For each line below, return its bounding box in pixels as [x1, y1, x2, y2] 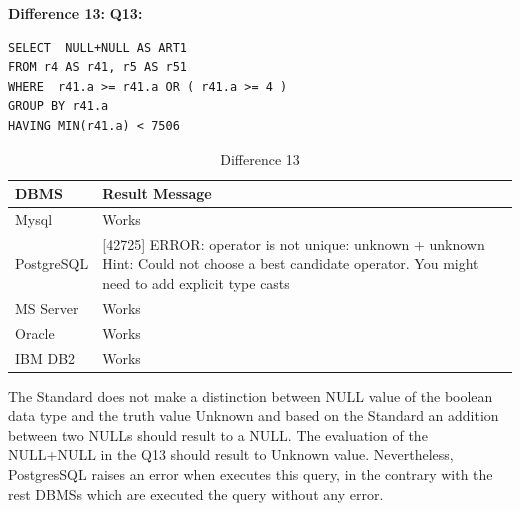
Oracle [15, 322, 55, 343]
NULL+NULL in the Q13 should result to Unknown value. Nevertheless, [8, 444, 454, 465]
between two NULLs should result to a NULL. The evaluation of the [8, 424, 428, 445]
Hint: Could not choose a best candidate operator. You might [102, 253, 479, 274]
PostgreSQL [15, 253, 89, 274]
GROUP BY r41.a [8, 99, 109, 114]
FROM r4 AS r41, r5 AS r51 [8, 60, 187, 75]
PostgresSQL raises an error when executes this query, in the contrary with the [8, 464, 493, 485]
